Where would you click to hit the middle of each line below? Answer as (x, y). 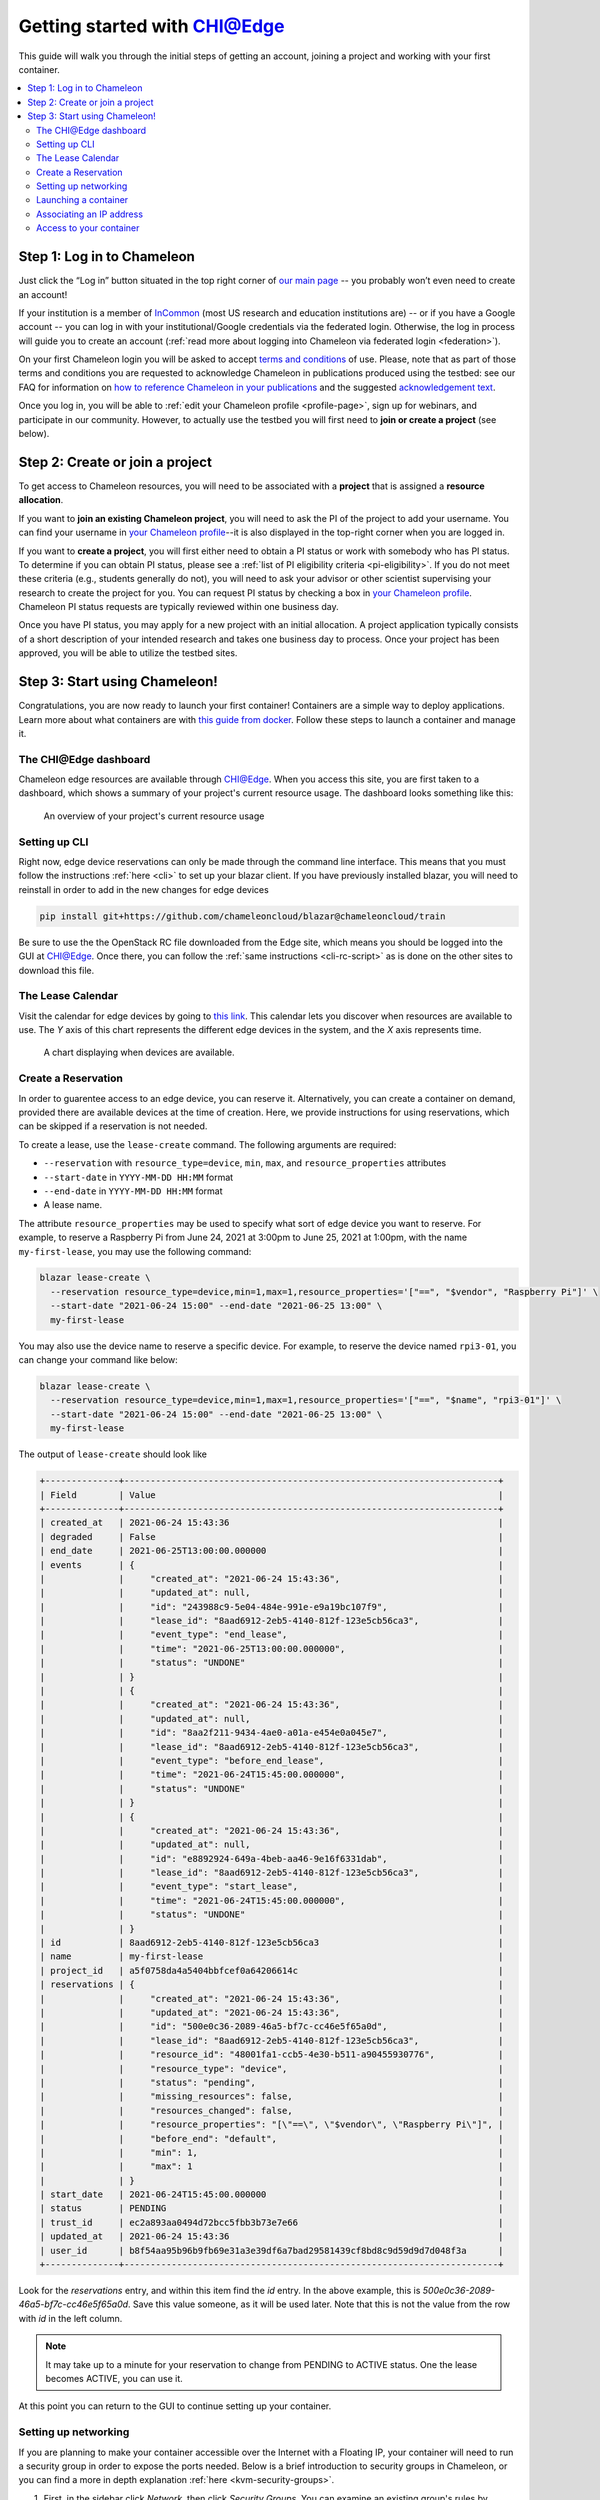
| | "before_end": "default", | (271, 2138)
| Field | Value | (271, 1494)
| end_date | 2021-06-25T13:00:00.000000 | (271, 1551)
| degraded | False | (271, 1536)
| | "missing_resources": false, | (271, 2096)
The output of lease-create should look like (113, 1454)
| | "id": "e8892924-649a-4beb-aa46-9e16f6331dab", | (271, 1858)
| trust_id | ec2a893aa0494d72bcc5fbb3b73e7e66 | (271, 2222)
